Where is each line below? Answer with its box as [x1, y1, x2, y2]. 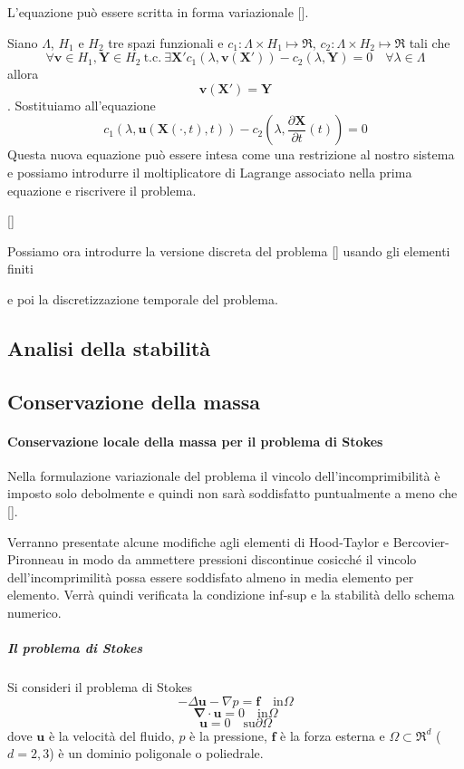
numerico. [7, 603, 62, 622]
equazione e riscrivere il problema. [7, 180, 197, 199]
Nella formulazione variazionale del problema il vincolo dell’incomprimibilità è [7, 466, 440, 485]
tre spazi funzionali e [108, 33, 224, 52]
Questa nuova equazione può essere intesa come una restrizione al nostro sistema [7, 145, 455, 164]
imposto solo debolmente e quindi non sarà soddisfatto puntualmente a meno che [7, 484, 458, 503]
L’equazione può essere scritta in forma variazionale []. [7, 3, 309, 21]
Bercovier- [392, 532, 449, 551]
